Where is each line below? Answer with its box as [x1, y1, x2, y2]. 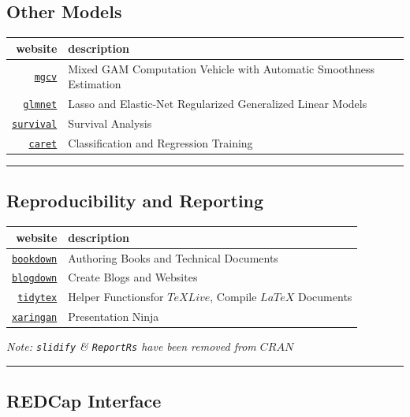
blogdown [12, 273, 58, 285]
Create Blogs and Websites [68, 269, 198, 285]
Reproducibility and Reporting [6, 188, 264, 213]
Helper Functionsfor [68, 289, 164, 305]
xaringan [12, 312, 58, 324]
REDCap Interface [6, 389, 162, 413]
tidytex [17, 292, 58, 304]
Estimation [68, 76, 121, 92]
